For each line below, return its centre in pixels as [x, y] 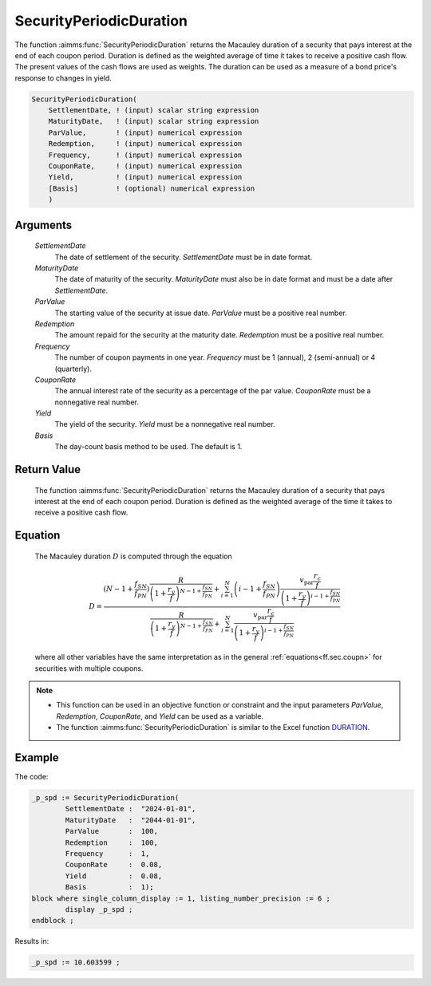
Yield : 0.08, [114, 876]
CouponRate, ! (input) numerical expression [145, 166]
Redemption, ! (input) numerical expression [145, 144]
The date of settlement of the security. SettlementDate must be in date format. [184, 257]
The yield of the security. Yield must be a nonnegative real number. [165, 424]
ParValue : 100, [112, 831]
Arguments [43, 225]
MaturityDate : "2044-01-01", [130, 820]
